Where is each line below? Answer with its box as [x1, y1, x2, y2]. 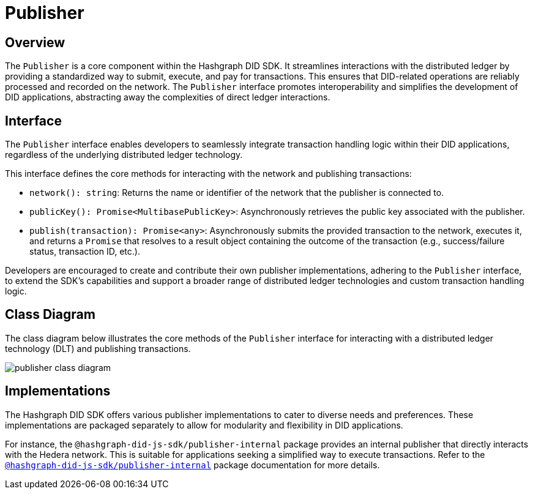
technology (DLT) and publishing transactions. [5, 343, 191, 354]
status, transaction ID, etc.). [29, 246, 140, 257]
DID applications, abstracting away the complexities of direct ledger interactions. [5, 92, 330, 103]
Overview [5, 34, 65, 50]
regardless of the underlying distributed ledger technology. [5, 149, 243, 160]
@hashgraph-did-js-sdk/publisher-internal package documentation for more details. [5, 459, 380, 470]
